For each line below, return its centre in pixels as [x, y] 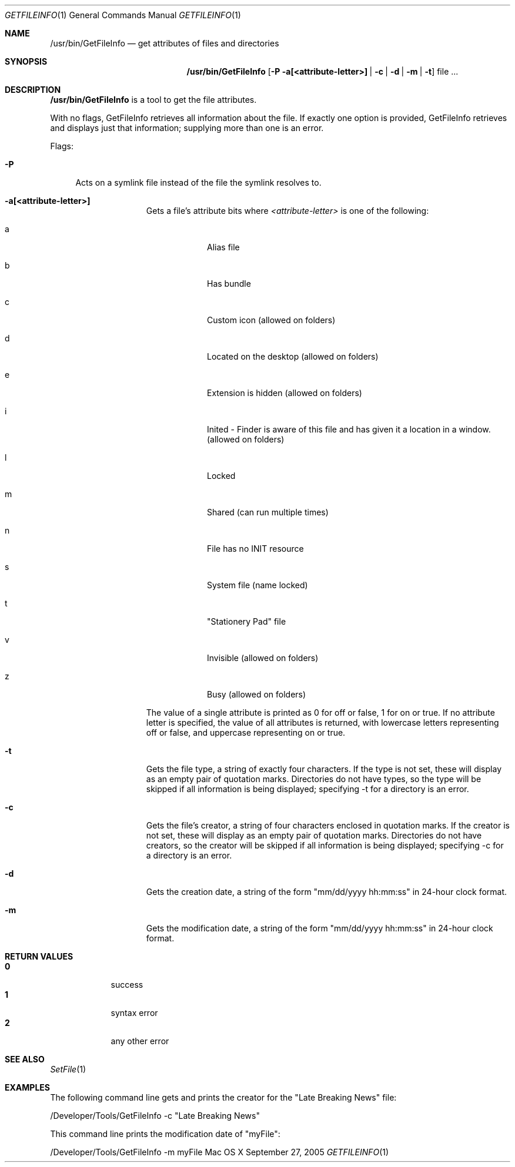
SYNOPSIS [26, 61]
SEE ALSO [25, 1059]
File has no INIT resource [255, 549]
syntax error [134, 1013]
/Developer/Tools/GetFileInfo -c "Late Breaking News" [155, 1116]
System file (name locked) [257, 585]
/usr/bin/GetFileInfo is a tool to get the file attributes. [153, 100]
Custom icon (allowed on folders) [271, 320]
